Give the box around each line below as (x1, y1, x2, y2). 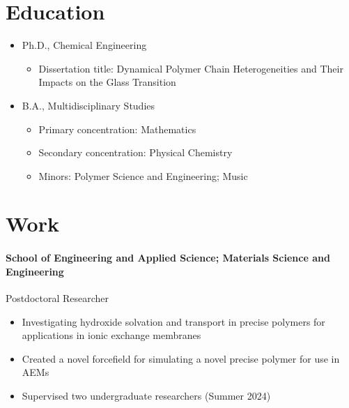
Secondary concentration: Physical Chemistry (38, 145, 233, 160)
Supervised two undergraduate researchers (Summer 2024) (22, 388, 271, 403)
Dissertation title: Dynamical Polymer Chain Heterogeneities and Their (38, 61, 343, 75)
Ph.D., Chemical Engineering (22, 38, 147, 52)
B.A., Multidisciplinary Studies (22, 98, 155, 112)
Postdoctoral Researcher (6, 291, 109, 305)
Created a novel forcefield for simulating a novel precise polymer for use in (22, 351, 340, 365)
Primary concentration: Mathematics (38, 121, 196, 136)
